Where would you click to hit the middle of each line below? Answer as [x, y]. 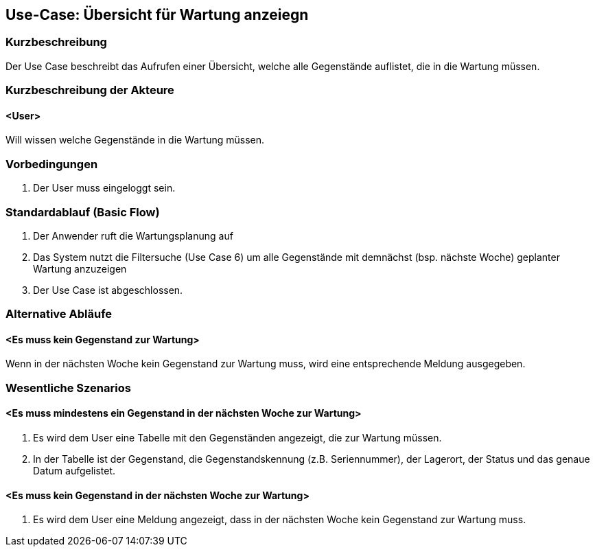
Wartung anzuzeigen [80, 268]
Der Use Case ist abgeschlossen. [108, 290]
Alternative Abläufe [59, 314]
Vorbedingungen [52, 164]
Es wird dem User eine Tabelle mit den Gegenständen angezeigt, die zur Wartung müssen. [237, 438]
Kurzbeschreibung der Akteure [90, 90]
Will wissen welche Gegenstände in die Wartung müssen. [135, 140]
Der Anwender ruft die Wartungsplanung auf [133, 235]
